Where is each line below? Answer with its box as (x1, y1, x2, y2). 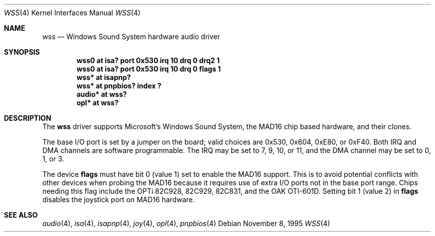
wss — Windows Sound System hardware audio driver (42, 32, 220, 41)
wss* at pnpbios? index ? (76, 81, 161, 90)
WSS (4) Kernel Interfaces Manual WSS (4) (4, 8, 141, 17)
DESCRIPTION (4, 114, 52, 122)
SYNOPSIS (4, 48, 40, 56)
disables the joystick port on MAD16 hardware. (42, 195, 195, 204)
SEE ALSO (4, 211, 38, 219)
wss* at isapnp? (76, 73, 131, 81)
